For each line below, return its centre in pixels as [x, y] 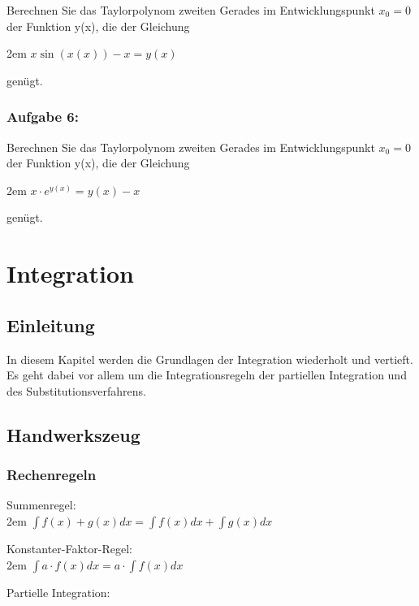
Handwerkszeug [73, 434]
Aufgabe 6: [43, 117]
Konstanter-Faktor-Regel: [69, 548]
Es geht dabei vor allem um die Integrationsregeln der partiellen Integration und [207, 375]
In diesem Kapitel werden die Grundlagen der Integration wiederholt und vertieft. [210, 359]
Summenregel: [41, 505]
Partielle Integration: [58, 592]
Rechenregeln [52, 475]
